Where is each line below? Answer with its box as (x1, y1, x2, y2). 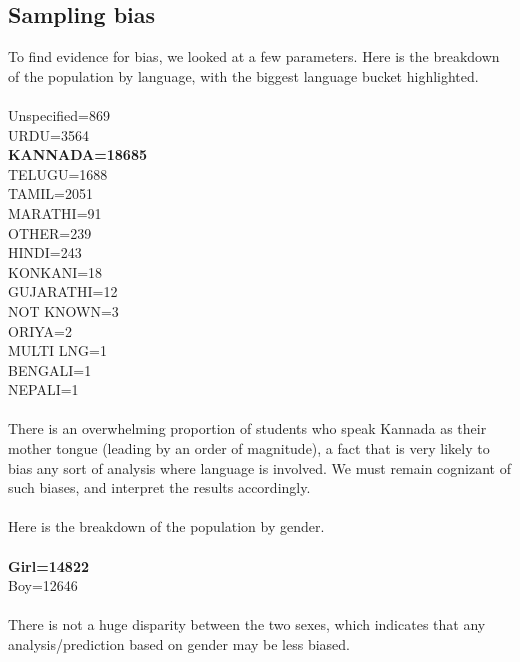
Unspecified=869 (8, 104, 110, 125)
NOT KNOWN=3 (8, 300, 119, 321)
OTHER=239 (8, 222, 92, 243)
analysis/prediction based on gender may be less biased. (8, 634, 350, 655)
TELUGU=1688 (8, 163, 108, 184)
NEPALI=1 (8, 379, 79, 400)
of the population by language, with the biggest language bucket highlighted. (8, 65, 479, 86)
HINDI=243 (8, 242, 82, 263)
